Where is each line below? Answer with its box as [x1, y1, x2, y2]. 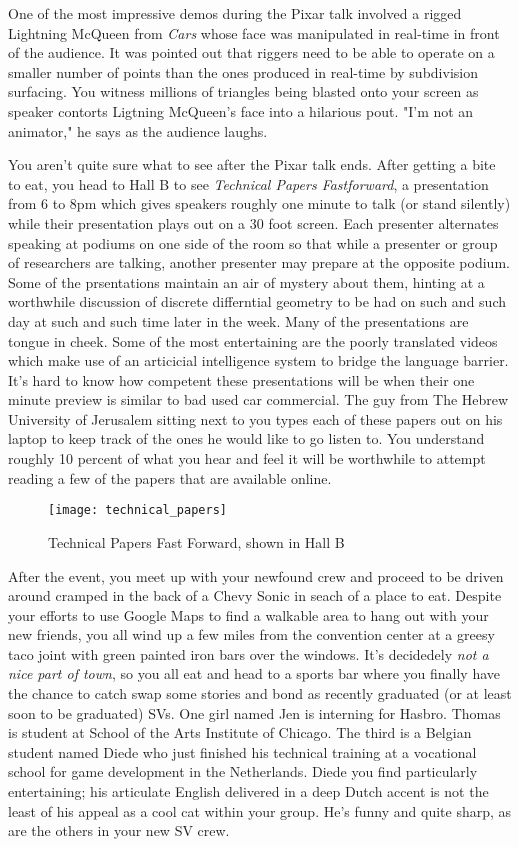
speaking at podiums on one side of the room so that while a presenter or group [8, 232, 498, 253]
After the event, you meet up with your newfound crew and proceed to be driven [8, 565, 504, 586]
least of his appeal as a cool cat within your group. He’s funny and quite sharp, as [8, 800, 512, 821]
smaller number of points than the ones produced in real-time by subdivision [8, 61, 478, 82]
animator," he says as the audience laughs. [8, 120, 268, 141]
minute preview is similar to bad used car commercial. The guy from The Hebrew [8, 389, 509, 410]
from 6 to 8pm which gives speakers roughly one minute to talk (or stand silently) [8, 193, 511, 214]
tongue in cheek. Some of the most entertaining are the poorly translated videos [8, 330, 498, 351]
